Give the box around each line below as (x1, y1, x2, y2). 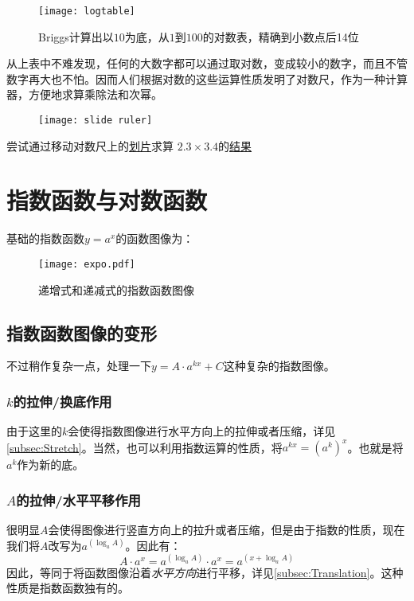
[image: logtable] (38, 6, 135, 17)
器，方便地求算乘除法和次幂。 (6, 86, 162, 103)
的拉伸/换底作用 (13, 391, 112, 411)
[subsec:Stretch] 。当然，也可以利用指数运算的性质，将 (6, 439, 283, 455)
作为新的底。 (17, 456, 84, 473)
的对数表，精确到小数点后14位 (202, 28, 359, 45)
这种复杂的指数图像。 (223, 357, 335, 374)
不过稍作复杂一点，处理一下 (6, 357, 151, 374)
